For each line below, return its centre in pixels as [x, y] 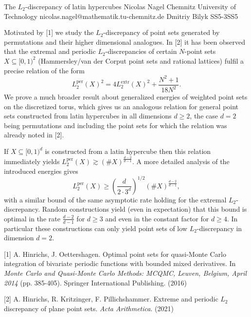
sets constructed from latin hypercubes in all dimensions [88, 116]
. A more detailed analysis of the [181, 161]
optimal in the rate [32, 218]
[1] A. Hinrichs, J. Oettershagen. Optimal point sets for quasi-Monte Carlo [115, 254]
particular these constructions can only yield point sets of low [96, 228]
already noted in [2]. [34, 135]
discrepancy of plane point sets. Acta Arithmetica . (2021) [89, 308]
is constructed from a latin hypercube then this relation [128, 151]
